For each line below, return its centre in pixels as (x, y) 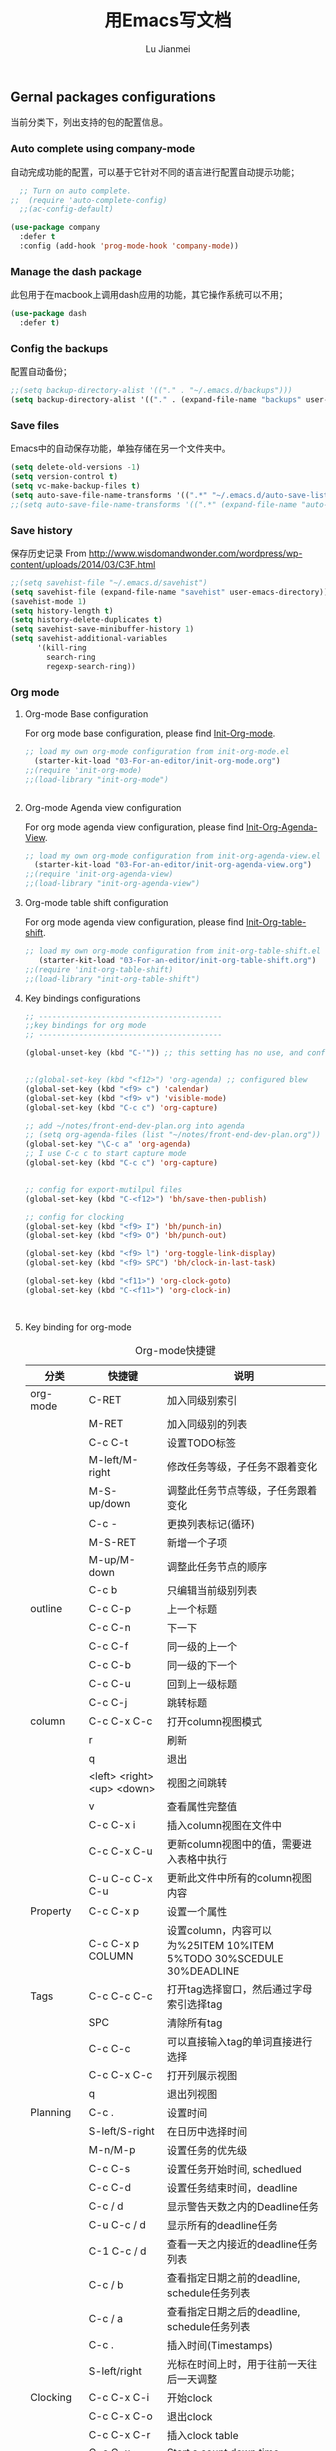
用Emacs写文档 (168, 20)
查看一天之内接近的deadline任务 (242, 2244)
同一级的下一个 (202, 1665)
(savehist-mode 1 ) (48, 601)
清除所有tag (194, 2023)
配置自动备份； (41, 372)
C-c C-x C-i (119, 2397)
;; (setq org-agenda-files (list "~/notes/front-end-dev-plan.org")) (173, 1135)
